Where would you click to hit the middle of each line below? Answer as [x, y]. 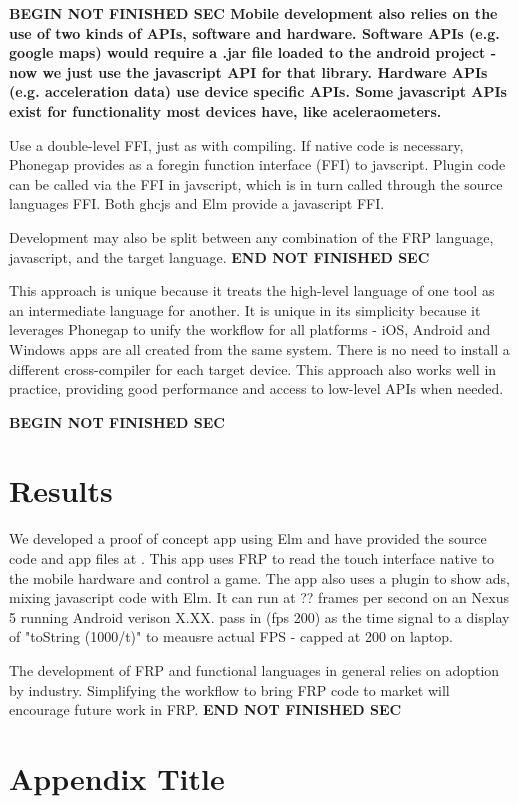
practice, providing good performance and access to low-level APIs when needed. [256, 388]
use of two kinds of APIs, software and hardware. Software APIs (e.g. [254, 32]
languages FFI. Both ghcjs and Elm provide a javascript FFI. [197, 203]
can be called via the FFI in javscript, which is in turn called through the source [256, 183]
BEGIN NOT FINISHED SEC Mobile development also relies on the [253, 13]
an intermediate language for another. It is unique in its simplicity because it [245, 309]
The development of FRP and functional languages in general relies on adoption [254, 669]
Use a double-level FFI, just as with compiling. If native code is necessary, [236, 144]
